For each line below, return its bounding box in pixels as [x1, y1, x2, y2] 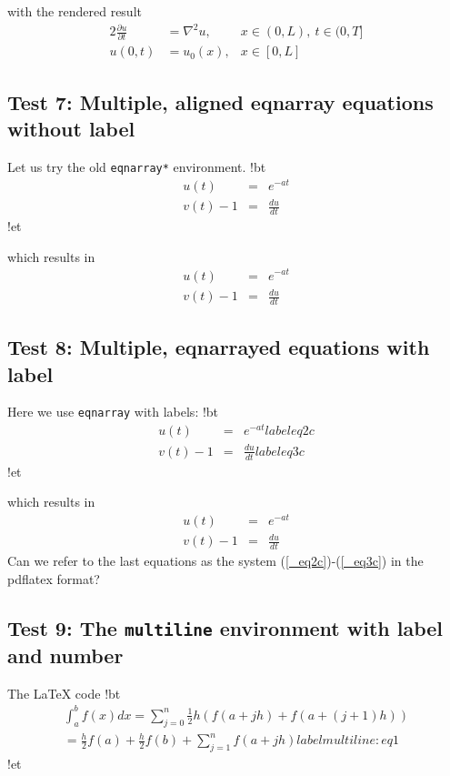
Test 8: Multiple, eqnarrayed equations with [7, 333, 430, 361]
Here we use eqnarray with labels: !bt [7, 402, 219, 421]
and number [7, 640, 124, 669]
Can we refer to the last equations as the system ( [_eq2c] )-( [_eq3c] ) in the [7, 551, 424, 570]
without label [7, 115, 135, 143]
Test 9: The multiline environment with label [7, 613, 444, 641]
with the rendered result [7, 2, 142, 20]
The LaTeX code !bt [7, 683, 121, 702]
